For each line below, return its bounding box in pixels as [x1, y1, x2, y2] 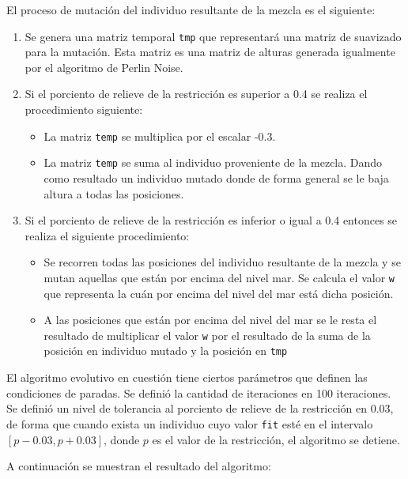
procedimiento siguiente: [25, 101, 143, 118]
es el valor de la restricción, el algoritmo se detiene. [152, 431, 400, 447]
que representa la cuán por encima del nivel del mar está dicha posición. [43, 285, 394, 301]
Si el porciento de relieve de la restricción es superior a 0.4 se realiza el [25, 85, 368, 102]
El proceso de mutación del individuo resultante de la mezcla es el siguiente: [6, 2, 376, 17]
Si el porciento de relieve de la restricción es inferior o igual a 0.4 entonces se [25, 212, 398, 228]
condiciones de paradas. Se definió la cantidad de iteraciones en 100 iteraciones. [6, 384, 391, 401]
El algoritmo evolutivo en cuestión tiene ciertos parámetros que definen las [6, 369, 368, 386]
